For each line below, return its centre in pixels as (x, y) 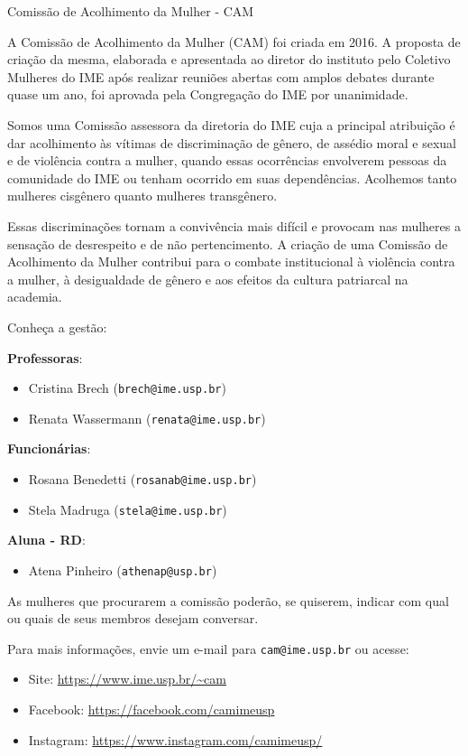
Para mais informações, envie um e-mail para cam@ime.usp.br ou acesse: (208, 648)
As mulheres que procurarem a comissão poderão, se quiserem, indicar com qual (228, 600)
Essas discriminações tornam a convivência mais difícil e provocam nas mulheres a (234, 225)
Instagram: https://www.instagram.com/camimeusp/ (175, 739)
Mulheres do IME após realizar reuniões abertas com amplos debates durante (221, 76)
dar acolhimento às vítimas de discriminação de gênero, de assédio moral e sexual (232, 142)
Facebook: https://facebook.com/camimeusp (151, 709)
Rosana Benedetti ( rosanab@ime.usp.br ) (142, 479)
